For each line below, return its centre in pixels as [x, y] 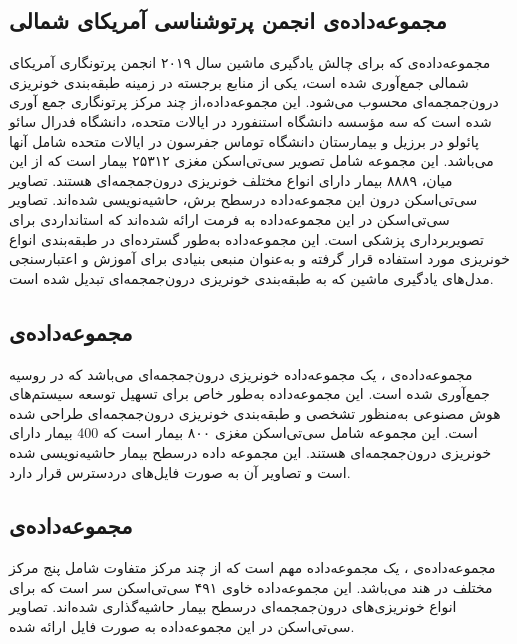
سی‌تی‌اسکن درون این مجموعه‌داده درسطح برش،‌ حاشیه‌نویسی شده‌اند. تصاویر [243, 199]
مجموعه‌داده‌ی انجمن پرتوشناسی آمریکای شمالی [228, 20]
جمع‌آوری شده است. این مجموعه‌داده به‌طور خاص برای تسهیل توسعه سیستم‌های [249, 393]
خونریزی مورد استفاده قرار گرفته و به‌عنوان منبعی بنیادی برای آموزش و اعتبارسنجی [259, 258]
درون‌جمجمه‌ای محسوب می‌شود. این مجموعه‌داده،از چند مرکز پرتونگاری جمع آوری [254, 101]
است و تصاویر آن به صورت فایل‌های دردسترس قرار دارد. [180, 471]
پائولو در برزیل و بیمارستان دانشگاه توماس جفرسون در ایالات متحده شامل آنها [244, 140]
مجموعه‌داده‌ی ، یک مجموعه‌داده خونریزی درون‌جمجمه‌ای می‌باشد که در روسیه [241, 373]
